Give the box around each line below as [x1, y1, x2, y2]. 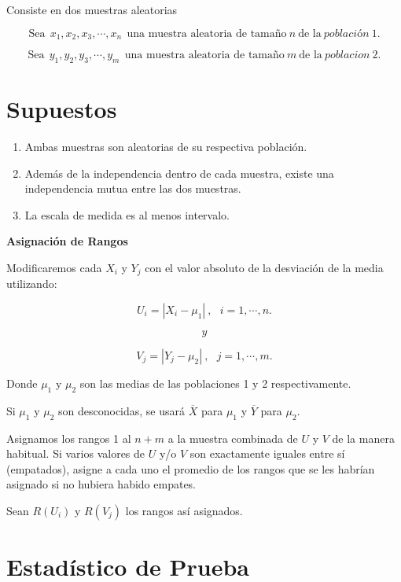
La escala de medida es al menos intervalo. [24, 206, 230, 223]
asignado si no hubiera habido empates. [6, 476, 197, 492]
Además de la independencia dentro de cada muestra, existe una [24, 164, 334, 181]
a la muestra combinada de [167, 429, 298, 446]
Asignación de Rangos [6, 233, 128, 249]
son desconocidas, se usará [58, 402, 186, 418]
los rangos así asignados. [125, 502, 243, 518]
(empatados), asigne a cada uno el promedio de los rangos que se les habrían [6, 460, 375, 477]
